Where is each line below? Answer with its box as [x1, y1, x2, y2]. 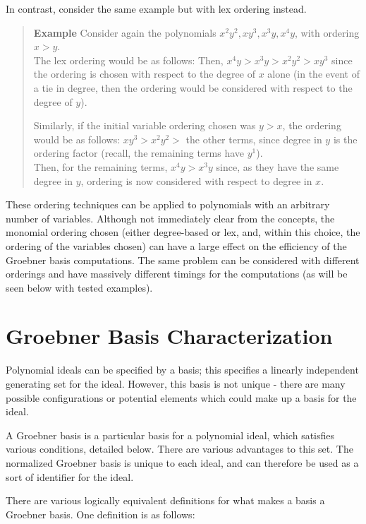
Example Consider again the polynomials [33, 25, 216, 40]
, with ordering [295, 25, 360, 40]
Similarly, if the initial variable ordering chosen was [33, 118, 256, 133]
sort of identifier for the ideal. [6, 469, 134, 484]
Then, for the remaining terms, [33, 159, 168, 174]
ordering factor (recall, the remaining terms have [33, 145, 244, 160]
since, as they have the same [216, 159, 339, 174]
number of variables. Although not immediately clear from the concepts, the [6, 210, 335, 225]
